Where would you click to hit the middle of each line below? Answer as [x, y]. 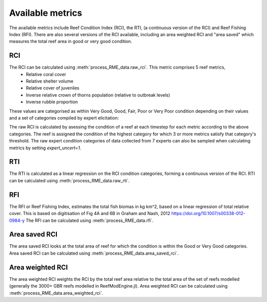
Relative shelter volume [50, 81]
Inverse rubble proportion [52, 102]
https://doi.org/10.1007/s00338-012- [208, 214]
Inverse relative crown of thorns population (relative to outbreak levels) [98, 95]
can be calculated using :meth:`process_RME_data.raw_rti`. [69, 180]
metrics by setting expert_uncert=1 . [45, 148]
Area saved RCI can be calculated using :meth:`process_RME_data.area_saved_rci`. [94, 253]
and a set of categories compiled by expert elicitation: [64, 118]
